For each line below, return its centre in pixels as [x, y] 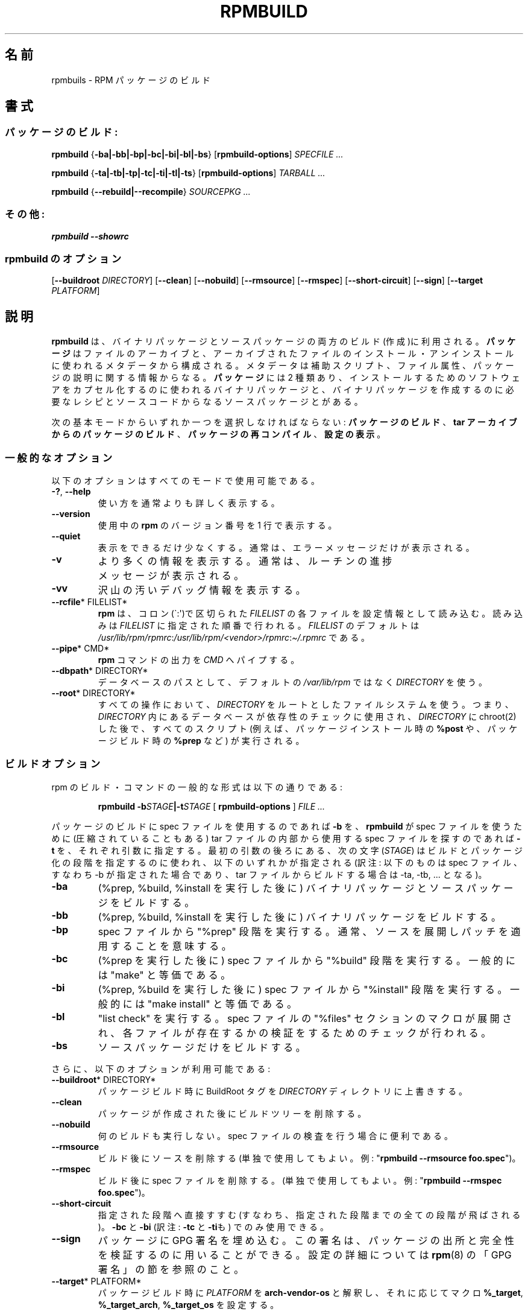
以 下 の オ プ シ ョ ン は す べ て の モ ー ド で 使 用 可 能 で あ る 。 [185, 480]
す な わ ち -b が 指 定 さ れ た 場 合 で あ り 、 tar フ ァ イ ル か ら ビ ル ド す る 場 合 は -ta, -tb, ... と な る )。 [269, 874]
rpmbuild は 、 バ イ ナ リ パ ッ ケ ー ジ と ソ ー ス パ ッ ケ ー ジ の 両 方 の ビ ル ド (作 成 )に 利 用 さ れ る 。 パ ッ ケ [284, 341]
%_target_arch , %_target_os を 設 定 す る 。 [188, 1304]
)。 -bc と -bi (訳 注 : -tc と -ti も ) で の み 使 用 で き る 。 [213, 1227]
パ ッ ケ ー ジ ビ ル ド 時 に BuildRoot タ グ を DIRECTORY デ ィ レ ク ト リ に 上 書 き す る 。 [283, 1091]
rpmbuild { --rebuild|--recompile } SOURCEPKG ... [151, 191]
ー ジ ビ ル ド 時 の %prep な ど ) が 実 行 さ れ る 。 [201, 740]
